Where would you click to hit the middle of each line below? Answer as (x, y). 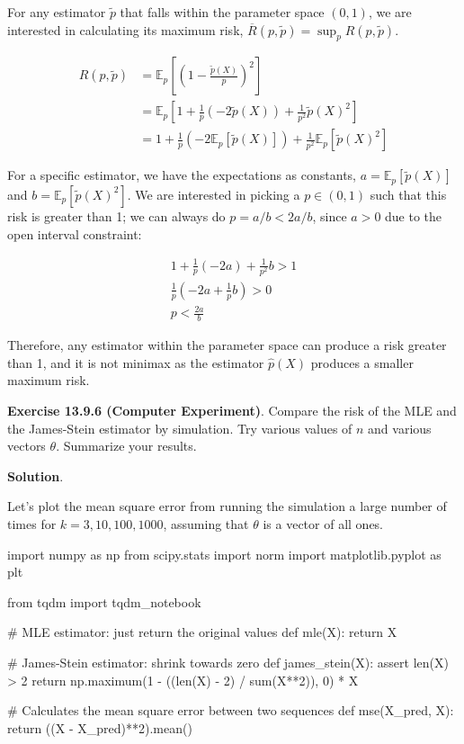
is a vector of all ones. (323, 523)
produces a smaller (362, 362)
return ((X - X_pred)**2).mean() (100, 727)
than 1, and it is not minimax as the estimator (136, 362)
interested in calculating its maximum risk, (125, 29)
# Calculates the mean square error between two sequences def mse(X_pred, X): (231, 710)
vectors (27, 446)
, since (330, 215)
